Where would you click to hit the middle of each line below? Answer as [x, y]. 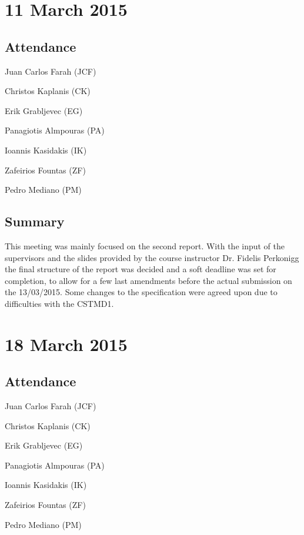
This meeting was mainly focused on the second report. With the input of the [145, 245]
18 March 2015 [66, 344]
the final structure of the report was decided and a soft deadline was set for [141, 269]
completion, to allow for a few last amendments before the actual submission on [148, 280]
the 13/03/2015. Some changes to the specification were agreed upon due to [141, 292]
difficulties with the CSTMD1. [59, 303]
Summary [35, 221]
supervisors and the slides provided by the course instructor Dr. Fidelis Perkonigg [152, 257]
